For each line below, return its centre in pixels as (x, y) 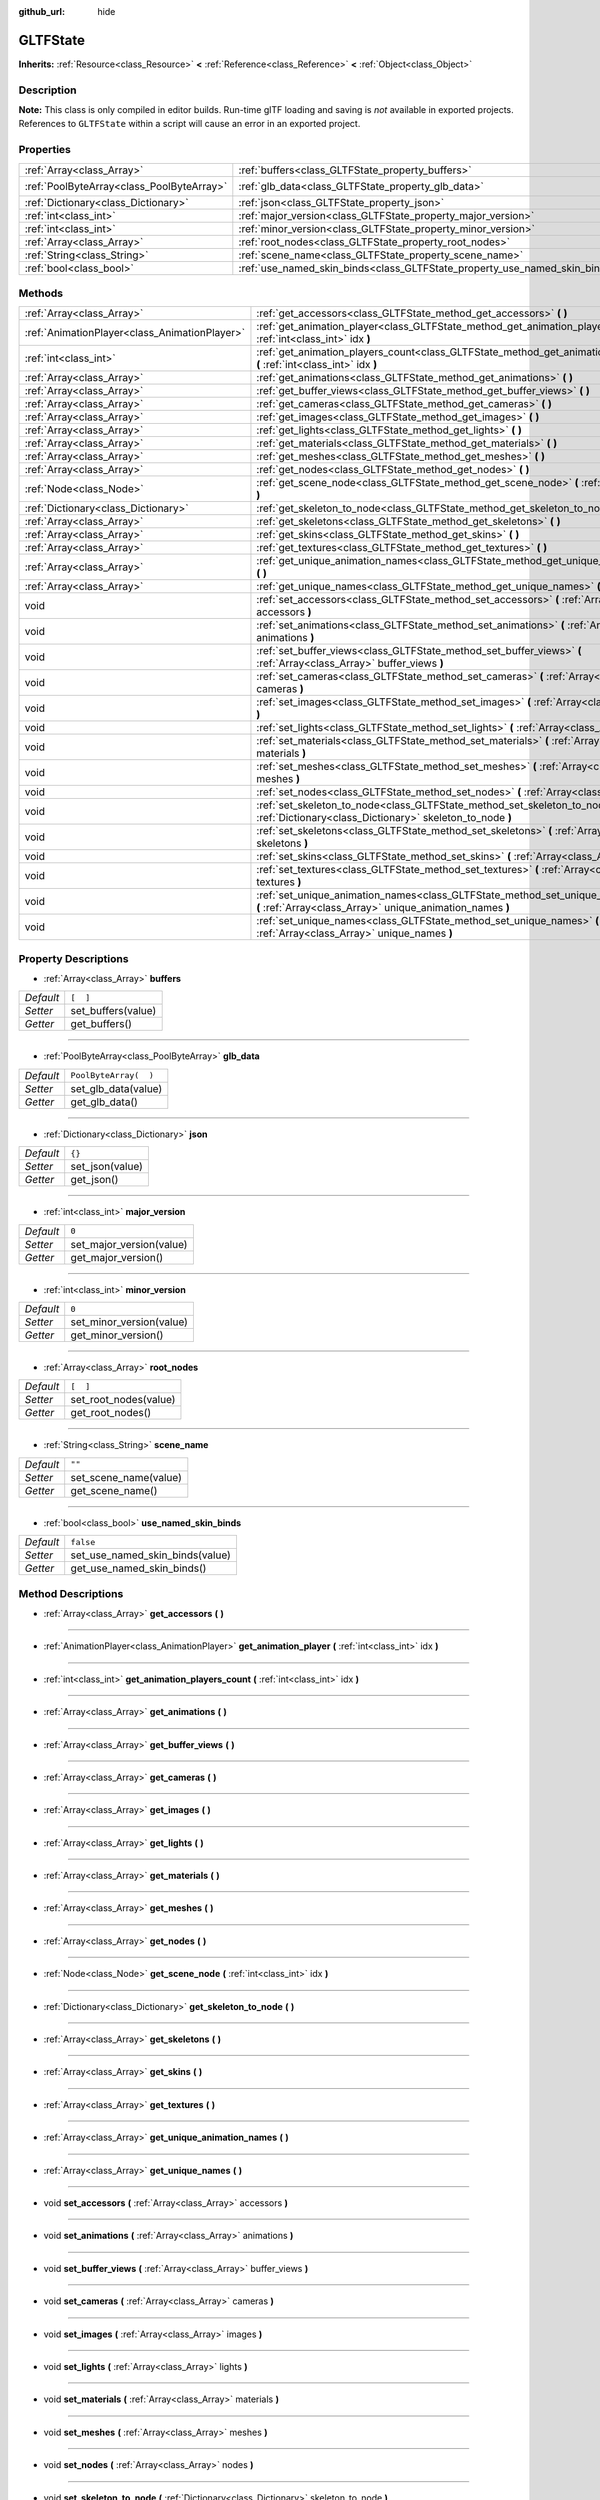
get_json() (94, 1180)
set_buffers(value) (113, 1011)
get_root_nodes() (111, 1413)
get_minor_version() (117, 1335)
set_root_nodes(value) (123, 1400)
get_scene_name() (114, 1490)
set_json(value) (107, 1167)
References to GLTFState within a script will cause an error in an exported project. (189, 124)
